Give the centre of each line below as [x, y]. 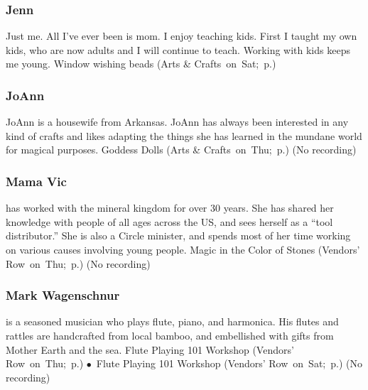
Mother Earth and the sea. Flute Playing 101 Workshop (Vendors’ [150, 349]
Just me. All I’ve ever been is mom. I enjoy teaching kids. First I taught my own [182, 36]
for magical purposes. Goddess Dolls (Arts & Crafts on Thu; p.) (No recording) [181, 150]
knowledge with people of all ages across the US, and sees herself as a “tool [169, 221]
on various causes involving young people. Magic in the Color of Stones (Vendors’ [183, 249]
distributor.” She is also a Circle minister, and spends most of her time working [178, 235]
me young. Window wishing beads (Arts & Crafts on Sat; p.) [141, 64]
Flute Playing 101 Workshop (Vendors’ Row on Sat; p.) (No [229, 363]
